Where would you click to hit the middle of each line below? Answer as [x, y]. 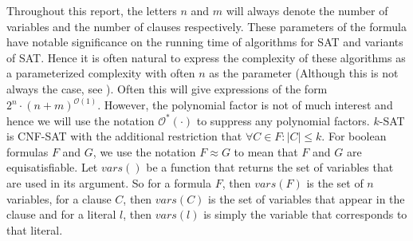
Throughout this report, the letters [92, 10]
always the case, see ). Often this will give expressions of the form [167, 88]
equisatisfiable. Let [52, 167]
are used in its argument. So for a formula [109, 182]
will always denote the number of [307, 10]
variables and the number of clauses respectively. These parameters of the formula [206, 26]
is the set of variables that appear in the [307, 198]
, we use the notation [144, 151]
